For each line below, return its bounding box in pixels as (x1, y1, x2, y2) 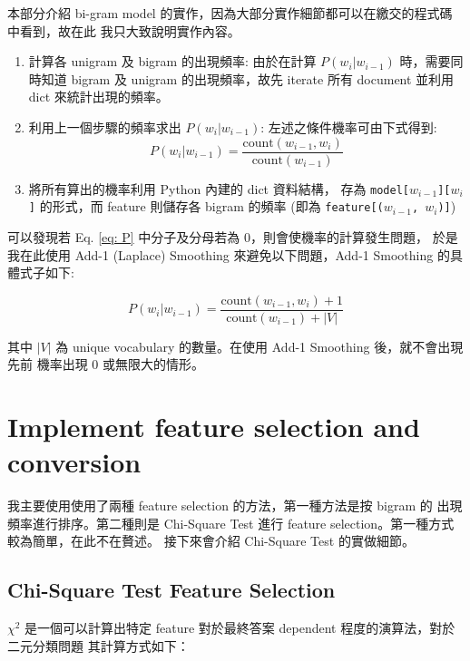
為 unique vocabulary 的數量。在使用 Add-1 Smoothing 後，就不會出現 (55, 336, 464, 355)
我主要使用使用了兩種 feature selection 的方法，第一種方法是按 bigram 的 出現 (7, 496, 463, 515)
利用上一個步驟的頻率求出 (28, 117, 181, 136)
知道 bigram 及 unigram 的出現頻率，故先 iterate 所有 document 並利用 (41, 69, 455, 88)
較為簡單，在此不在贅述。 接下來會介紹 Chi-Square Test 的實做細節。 (7, 531, 415, 550)
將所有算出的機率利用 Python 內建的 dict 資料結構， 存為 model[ (28, 179, 409, 198)
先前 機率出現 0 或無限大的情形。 (7, 355, 204, 374)
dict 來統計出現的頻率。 (28, 87, 169, 106)
